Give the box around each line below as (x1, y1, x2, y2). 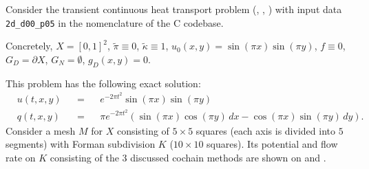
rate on (6, 150, 36, 164)
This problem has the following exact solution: (6, 76, 201, 90)
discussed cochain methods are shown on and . (130, 150, 326, 164)
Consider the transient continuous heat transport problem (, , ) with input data (6, 2, 342, 16)
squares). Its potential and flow (207, 137, 338, 151)
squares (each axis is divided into (196, 123, 335, 137)
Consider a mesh (6, 123, 76, 137)
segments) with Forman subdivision (6, 137, 156, 151)
